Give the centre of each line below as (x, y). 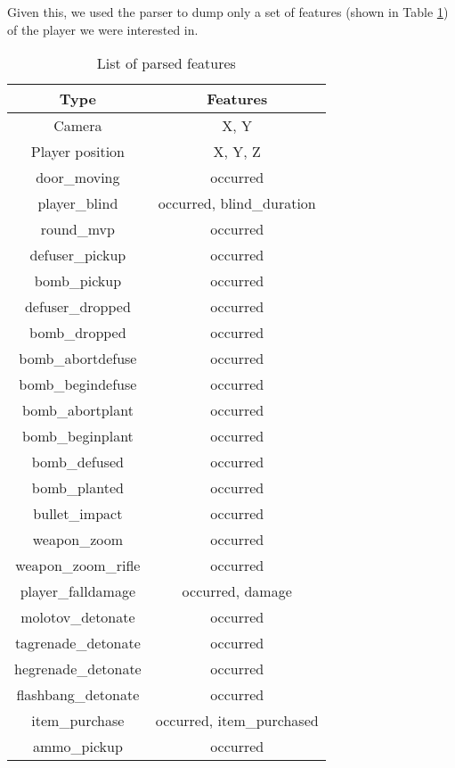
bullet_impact (78, 514)
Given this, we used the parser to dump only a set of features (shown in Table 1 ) (228, 12)
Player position (77, 152)
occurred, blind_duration (237, 203)
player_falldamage (78, 591)
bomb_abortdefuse (78, 359)
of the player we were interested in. (103, 29)
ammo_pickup (77, 747)
